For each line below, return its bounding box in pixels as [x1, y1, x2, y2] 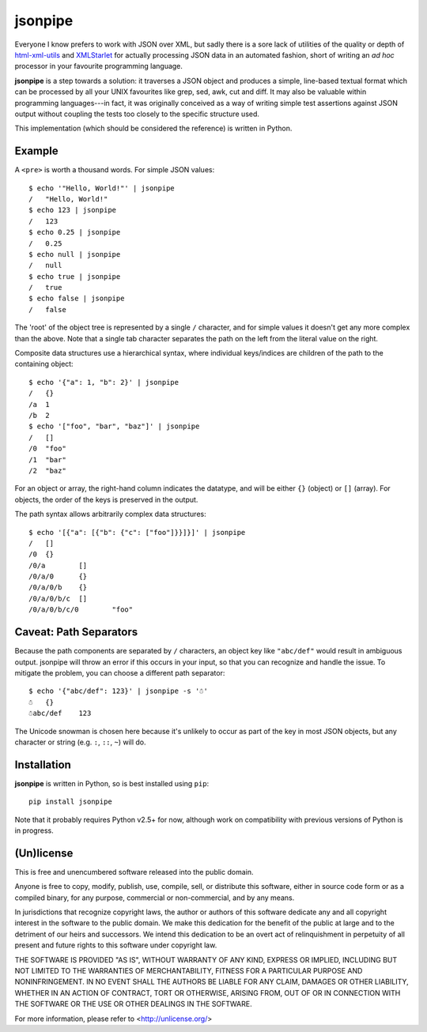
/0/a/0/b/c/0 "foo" [28, 605, 134, 614]
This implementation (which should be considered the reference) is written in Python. [14, 123, 293, 134]
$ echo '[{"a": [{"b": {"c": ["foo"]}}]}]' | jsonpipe [28, 528, 246, 537]
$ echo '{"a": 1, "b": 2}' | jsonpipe [28, 378, 179, 386]
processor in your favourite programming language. [14, 62, 183, 71]
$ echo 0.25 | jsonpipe [28, 228, 121, 237]
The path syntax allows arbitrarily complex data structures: [14, 510, 206, 519]
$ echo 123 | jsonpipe [28, 205, 117, 215]
